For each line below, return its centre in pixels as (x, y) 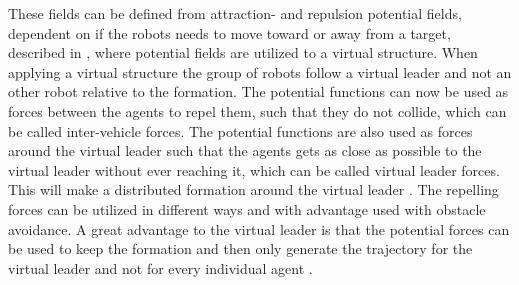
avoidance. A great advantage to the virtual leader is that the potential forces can (259, 228)
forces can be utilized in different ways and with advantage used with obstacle (247, 208)
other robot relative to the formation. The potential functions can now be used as (258, 91)
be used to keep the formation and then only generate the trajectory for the (240, 248)
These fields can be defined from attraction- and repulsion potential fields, (235, 13)
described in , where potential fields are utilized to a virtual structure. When (243, 52)
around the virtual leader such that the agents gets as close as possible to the (245, 150)
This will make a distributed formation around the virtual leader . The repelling (253, 189)
